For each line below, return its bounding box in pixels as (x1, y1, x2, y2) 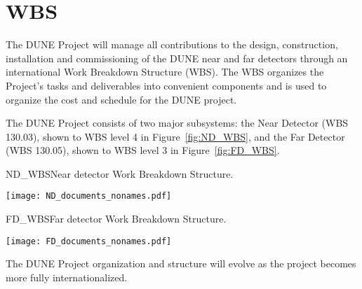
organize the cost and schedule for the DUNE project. (6, 92, 237, 106)
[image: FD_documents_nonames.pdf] (6, 236, 172, 246)
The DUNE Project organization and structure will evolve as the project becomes (6, 256, 356, 271)
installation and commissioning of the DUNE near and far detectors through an (6, 50, 348, 65)
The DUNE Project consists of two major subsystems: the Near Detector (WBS (6, 115, 349, 130)
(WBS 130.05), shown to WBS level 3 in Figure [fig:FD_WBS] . (6, 143, 280, 157)
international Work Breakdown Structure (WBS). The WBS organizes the (6, 64, 324, 79)
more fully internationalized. (6, 269, 128, 284)
